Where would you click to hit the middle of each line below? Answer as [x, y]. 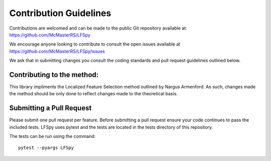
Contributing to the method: [54, 74]
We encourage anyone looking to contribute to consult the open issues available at [95, 44]
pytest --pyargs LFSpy [46, 148]
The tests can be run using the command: [52, 136]
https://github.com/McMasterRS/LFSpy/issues [57, 51]
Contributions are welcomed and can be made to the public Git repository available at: [98, 28]
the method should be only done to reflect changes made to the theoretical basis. [94, 94]
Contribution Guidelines [60, 13]
